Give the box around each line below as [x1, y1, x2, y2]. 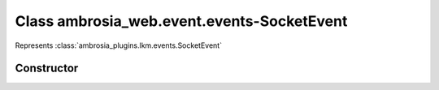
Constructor [15, 62, 79, 75]
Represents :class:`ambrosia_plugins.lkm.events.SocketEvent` [15, 41, 223, 50]
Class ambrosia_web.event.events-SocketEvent [15, 12, 348, 30]
